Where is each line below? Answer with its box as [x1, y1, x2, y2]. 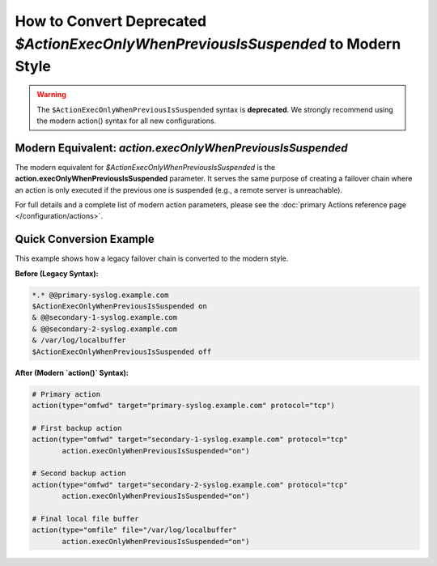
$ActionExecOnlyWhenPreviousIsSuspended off [32, 347, 212, 356]
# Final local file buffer [32, 514, 139, 523]
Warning [36, 90, 66, 100]
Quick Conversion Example [15, 232, 155, 246]
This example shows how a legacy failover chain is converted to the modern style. [15, 253, 289, 263]
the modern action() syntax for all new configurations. [36, 116, 217, 126]
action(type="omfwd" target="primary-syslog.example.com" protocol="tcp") [32, 401, 336, 410]
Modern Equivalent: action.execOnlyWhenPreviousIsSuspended [15, 141, 348, 155]
